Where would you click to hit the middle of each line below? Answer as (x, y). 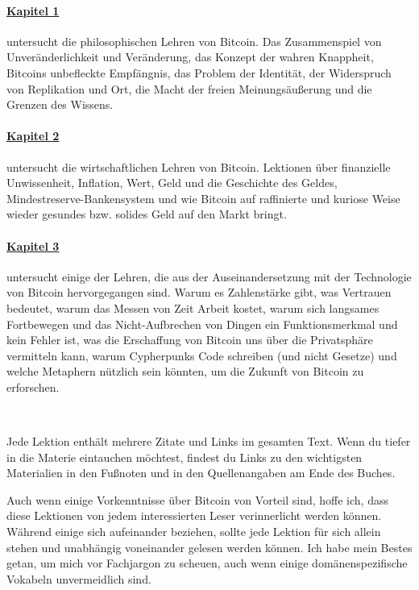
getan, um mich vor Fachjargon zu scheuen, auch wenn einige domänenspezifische (207, 563)
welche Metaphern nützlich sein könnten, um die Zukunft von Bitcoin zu (185, 371)
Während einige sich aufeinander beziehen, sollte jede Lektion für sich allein (194, 532)
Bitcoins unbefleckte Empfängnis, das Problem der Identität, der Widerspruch (199, 72)
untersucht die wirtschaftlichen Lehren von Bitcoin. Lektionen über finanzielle (199, 166)
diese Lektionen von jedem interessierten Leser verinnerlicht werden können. (194, 515)
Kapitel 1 (33, 10)
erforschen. (33, 386)
